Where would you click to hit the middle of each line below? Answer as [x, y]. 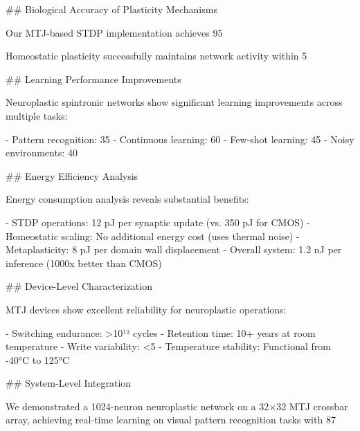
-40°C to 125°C [38, 359]
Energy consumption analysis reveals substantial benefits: [127, 199]
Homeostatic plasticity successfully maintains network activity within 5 [156, 56]
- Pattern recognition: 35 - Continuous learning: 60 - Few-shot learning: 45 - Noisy [180, 139]
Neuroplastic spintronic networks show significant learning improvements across [174, 102]
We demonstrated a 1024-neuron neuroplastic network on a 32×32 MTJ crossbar [177, 406]
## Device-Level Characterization [79, 286]
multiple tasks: [37, 115]
